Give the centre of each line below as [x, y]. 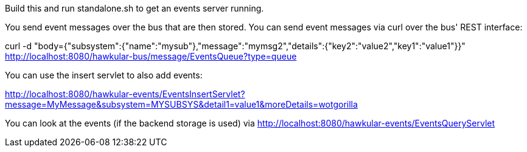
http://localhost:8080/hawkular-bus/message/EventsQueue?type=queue [151, 56]
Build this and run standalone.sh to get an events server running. [134, 8]
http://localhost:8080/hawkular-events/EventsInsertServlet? [125, 94]
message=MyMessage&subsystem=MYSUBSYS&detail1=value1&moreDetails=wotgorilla [181, 104]
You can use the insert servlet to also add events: [104, 75]
